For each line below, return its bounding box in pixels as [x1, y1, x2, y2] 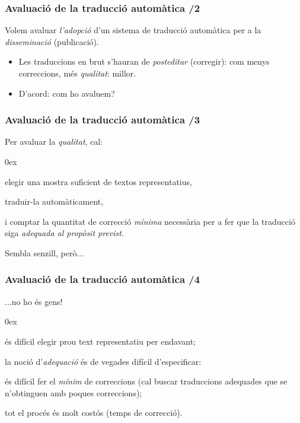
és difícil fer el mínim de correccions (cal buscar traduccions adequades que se [5, 375, 288, 387]
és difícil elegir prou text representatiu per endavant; [5, 335, 196, 347]
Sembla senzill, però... [5, 246, 84, 259]
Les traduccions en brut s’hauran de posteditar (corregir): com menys [18, 55, 270, 68]
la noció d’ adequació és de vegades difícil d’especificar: [5, 355, 202, 367]
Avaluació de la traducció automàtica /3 [5, 112, 200, 127]
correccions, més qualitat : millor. [18, 67, 136, 79]
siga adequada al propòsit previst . [5, 227, 124, 239]
